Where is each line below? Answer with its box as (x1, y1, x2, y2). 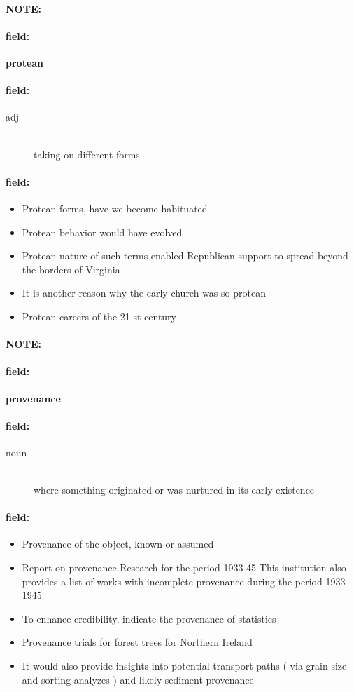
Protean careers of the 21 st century (22, 308, 177, 323)
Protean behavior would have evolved (22, 224, 183, 239)
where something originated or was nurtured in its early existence (34, 482, 315, 497)
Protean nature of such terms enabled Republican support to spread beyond (22, 248, 348, 263)
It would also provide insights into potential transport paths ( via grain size (22, 658, 347, 673)
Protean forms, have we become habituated (22, 201, 208, 215)
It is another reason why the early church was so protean (22, 285, 266, 300)
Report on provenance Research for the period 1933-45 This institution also (22, 560, 346, 575)
